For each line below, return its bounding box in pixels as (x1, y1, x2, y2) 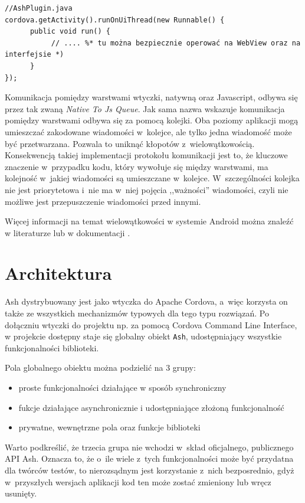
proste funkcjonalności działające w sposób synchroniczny (18, 381, 227, 394)
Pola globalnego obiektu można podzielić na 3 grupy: (5, 361, 196, 374)
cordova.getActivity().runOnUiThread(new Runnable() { (5, 15, 225, 24)
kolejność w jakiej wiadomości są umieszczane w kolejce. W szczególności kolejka (5, 172, 300, 184)
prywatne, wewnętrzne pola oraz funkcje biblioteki (18, 421, 201, 433)
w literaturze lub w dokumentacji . (5, 226, 130, 239)
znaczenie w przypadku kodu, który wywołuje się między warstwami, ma (5, 160, 268, 172)
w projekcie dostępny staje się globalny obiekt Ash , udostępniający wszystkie (5, 330, 282, 342)
